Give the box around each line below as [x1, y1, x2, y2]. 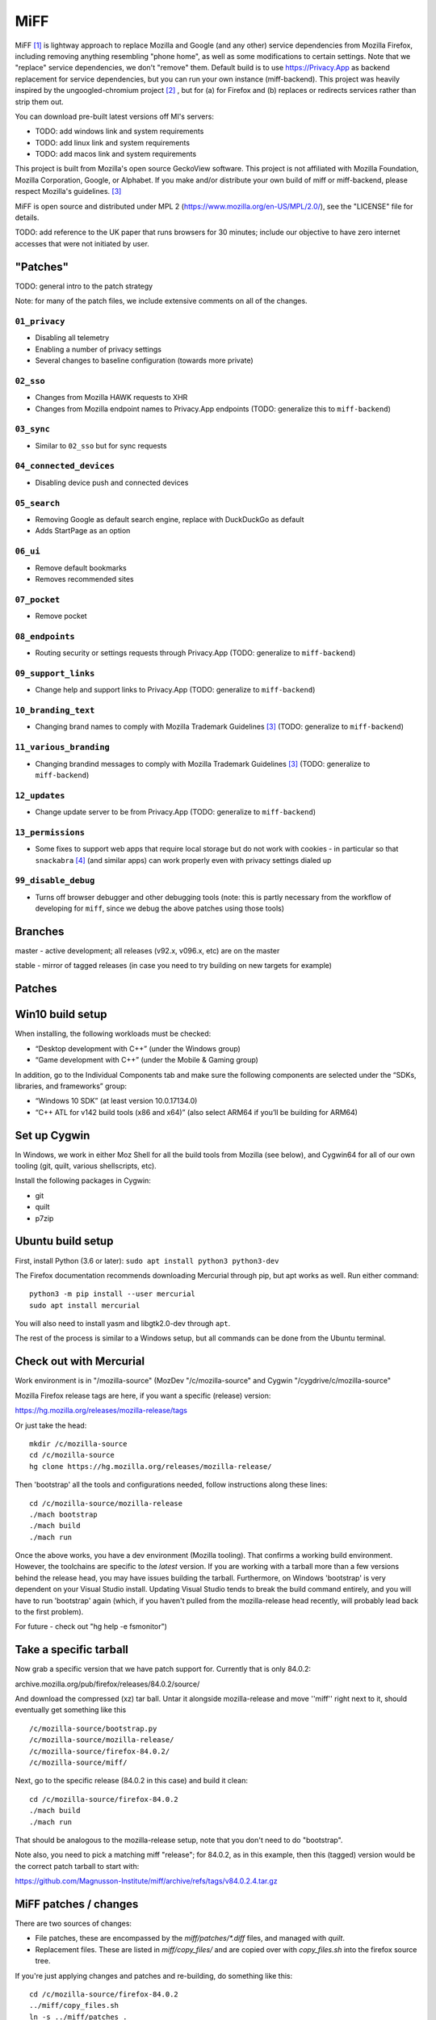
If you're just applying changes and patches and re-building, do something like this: [15, 1971, 293, 1980]
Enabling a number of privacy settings [35, 344, 161, 354]
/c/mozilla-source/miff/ [29, 1758, 128, 1767]
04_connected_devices [15, 461, 115, 472]
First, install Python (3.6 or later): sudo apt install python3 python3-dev [15, 1256, 279, 1265]
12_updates [15, 790, 65, 801]
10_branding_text [15, 705, 95, 716]
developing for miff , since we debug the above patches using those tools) [35, 903, 285, 913]
